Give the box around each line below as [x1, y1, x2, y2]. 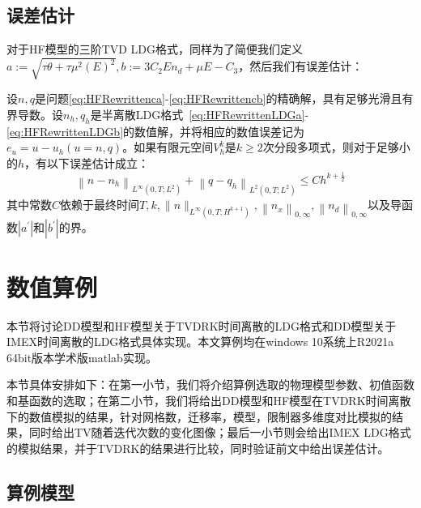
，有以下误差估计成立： [24, 154, 150, 171]
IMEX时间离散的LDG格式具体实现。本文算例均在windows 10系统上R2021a [6, 333, 394, 350]
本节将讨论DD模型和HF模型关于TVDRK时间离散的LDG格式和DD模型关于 [6, 317, 397, 334]
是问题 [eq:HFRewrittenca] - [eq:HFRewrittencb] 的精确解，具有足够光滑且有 [34, 90, 414, 107]
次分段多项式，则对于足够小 [262, 139, 410, 156]
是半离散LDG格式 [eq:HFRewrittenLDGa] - [90, 105, 309, 122]
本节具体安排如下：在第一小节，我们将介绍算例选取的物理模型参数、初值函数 [6, 376, 415, 393]
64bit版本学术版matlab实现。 [6, 348, 157, 365]
